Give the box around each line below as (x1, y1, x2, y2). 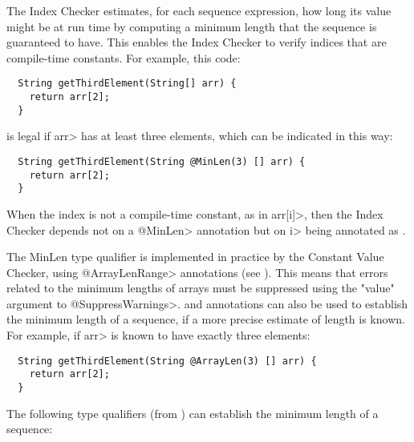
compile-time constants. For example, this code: (6, 49, 241, 66)
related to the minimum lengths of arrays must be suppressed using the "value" (6, 279, 395, 296)
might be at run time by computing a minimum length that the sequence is (6, 18, 377, 34)
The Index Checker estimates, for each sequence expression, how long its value (6, 2, 392, 18)
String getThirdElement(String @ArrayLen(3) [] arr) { (18, 355, 317, 367)
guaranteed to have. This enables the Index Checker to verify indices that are (6, 34, 387, 50)
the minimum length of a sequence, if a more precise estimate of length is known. (6, 311, 405, 327)
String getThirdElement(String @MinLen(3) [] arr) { (18, 155, 306, 167)
